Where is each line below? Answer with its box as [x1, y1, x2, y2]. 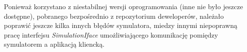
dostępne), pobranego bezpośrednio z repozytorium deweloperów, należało [4, 11, 224, 21]
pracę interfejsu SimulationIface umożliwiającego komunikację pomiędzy [4, 29, 218, 39]
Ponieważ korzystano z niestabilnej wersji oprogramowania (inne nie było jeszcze [4, 1, 243, 11]
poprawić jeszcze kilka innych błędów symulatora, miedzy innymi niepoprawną [4, 20, 237, 30]
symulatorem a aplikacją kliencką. [4, 39, 105, 49]
